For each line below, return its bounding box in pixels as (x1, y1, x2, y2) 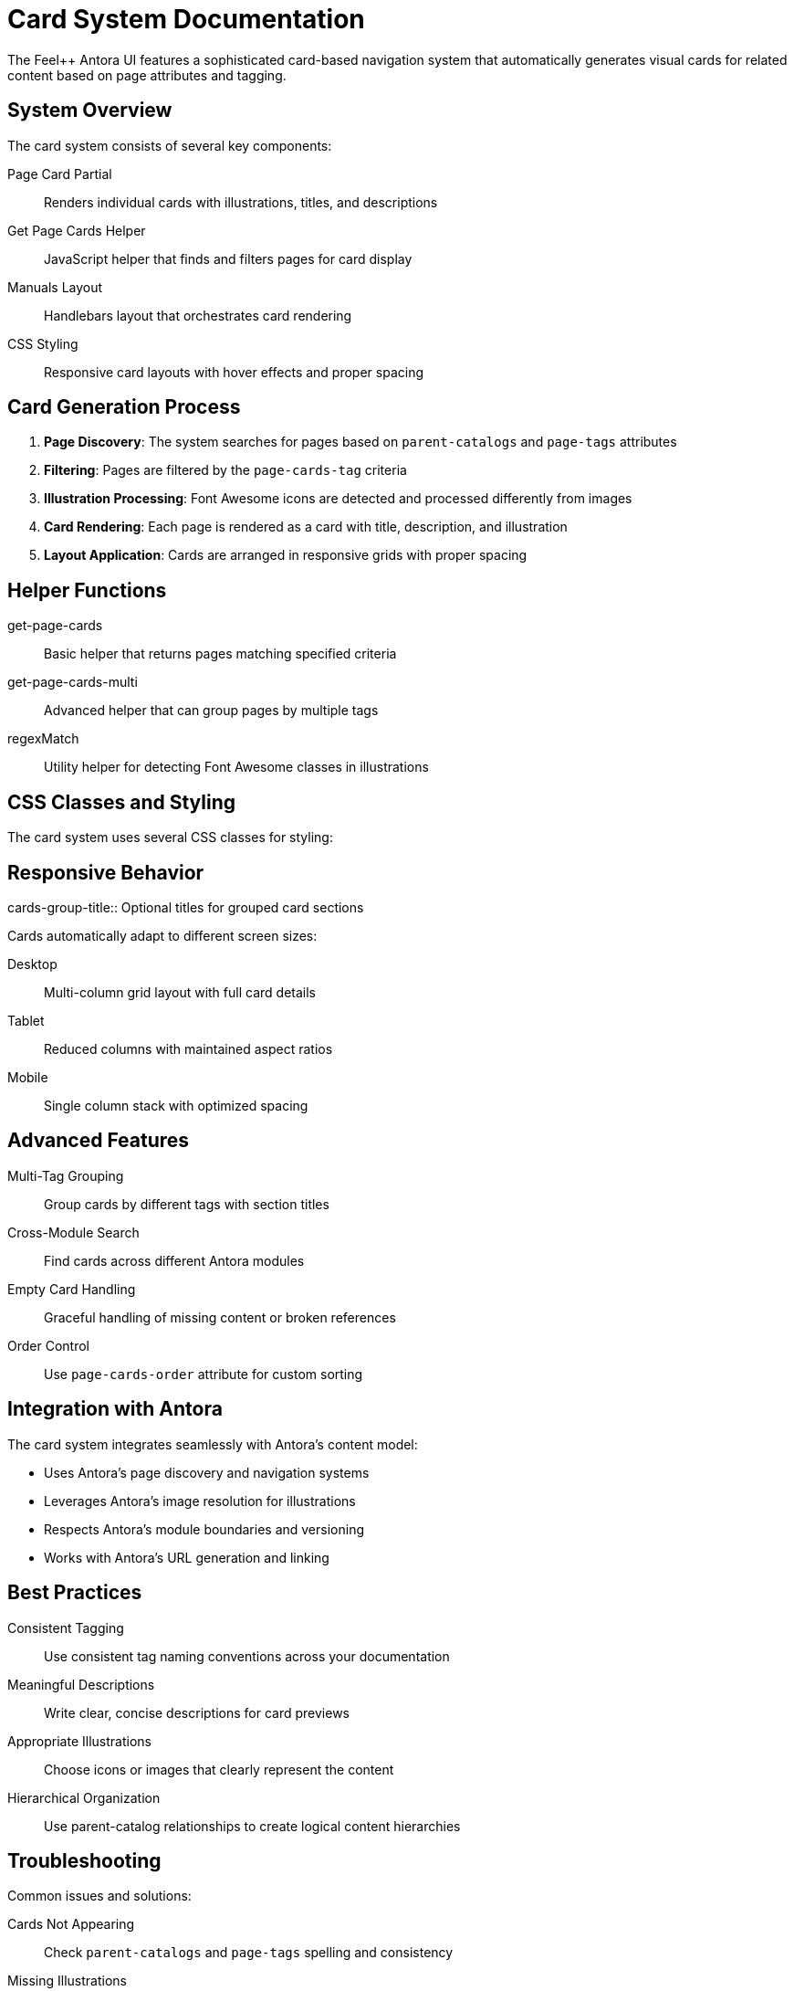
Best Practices (7, 1581, 142, 1605)
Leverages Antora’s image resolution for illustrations (44, 1492, 356, 1509)
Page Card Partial (7, 165, 112, 182)
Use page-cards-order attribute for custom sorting (44, 1365, 363, 1382)
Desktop (7, 955, 57, 972)
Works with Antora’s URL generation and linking (44, 1549, 329, 1565)
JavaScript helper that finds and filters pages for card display (44, 250, 413, 267)
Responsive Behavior (7, 860, 204, 884)
